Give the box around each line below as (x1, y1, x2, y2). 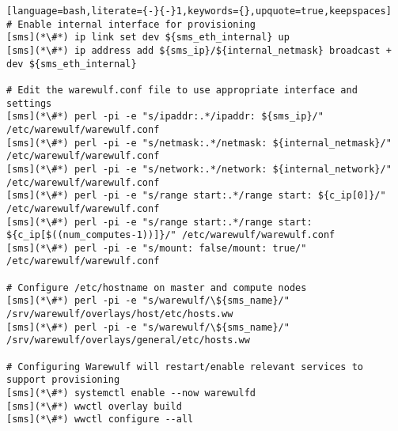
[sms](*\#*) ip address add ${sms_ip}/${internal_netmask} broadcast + (6, 44, 392, 56)
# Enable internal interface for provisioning (6, 18, 256, 30)
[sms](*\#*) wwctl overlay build (6, 400, 182, 412)
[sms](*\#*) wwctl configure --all (6, 414, 194, 425)
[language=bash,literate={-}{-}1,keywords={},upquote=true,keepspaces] (6, 6, 392, 17)
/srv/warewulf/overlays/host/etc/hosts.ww (6, 308, 233, 320)
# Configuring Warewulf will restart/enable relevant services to (6, 361, 364, 372)
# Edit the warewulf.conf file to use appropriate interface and (6, 84, 358, 96)
